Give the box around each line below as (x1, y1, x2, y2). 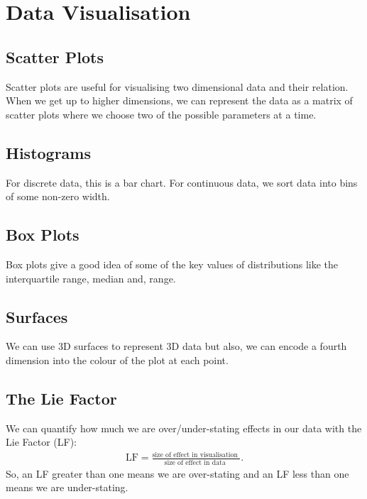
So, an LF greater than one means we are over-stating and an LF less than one (6, 466, 349, 481)
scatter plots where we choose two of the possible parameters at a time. (6, 106, 317, 121)
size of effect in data (164, 459, 226, 466)
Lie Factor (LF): (6, 434, 77, 449)
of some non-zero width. (6, 189, 110, 204)
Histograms (6, 141, 92, 163)
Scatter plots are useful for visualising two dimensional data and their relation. (6, 79, 349, 94)
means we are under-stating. (6, 480, 128, 495)
